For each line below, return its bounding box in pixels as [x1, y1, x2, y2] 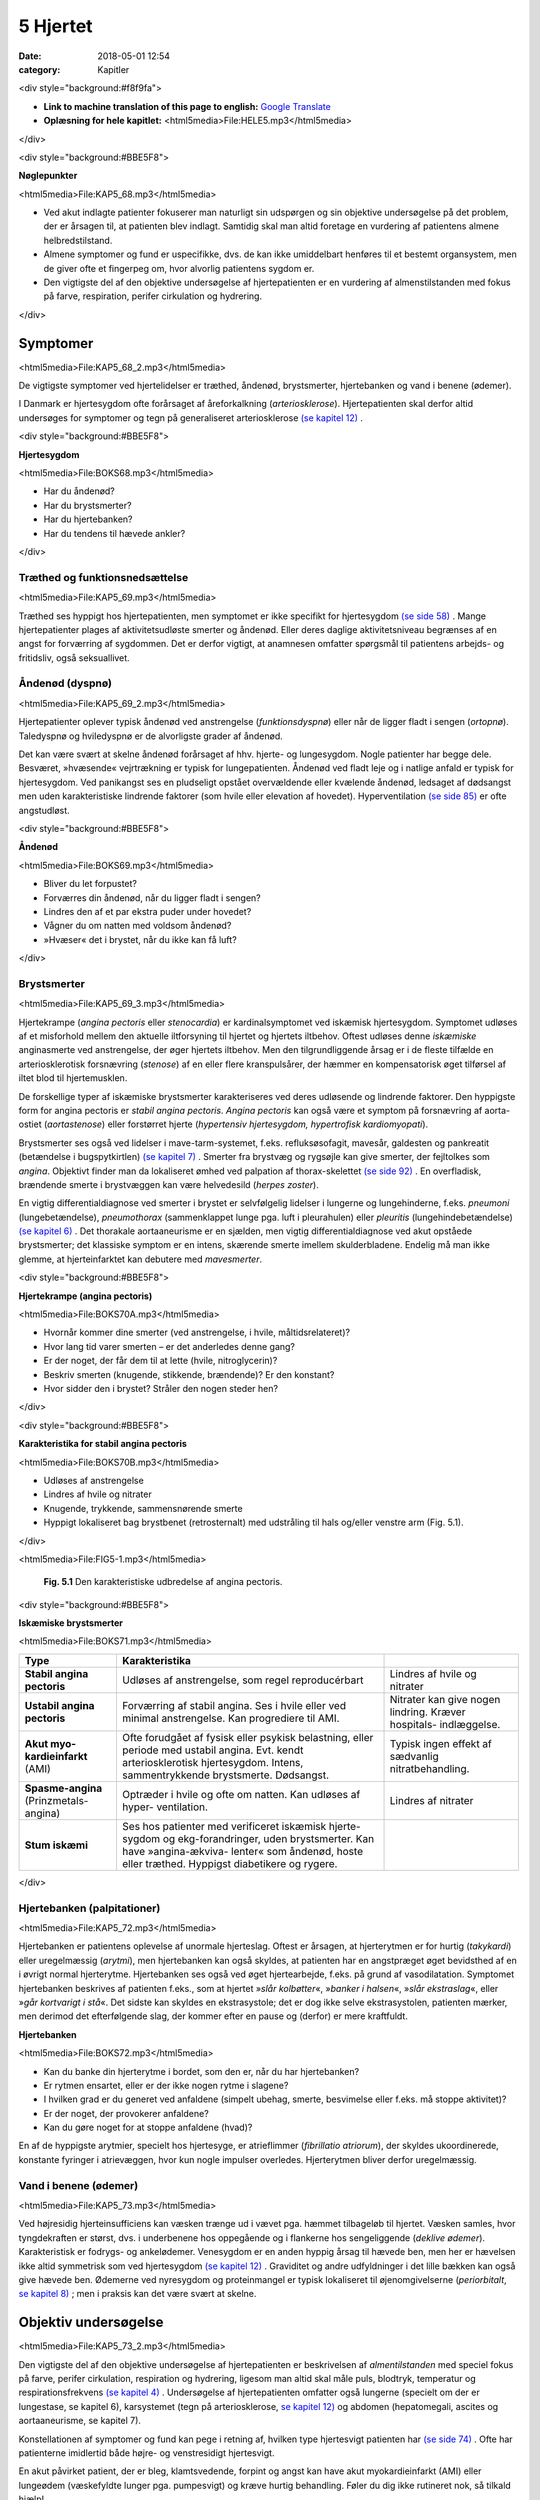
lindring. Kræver [389, 1705, 466, 1719]
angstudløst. [18, 804, 70, 816]
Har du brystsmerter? [43, 499, 132, 511]
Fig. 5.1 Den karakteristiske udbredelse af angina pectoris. [43, 1576, 283, 1588]
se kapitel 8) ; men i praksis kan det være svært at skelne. [18, 2288, 257, 2300]
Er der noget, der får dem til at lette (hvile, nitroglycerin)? [43, 1355, 278, 1367]
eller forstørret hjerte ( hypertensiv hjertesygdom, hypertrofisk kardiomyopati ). [107, 1118, 429, 1130]
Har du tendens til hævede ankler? [43, 527, 186, 539]
